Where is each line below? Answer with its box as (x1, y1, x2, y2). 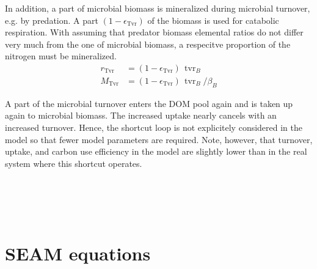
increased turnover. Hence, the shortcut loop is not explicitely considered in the (5, 121, 303, 134)
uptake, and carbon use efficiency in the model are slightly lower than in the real (5, 145, 307, 158)
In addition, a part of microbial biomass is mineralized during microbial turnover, (5, 2, 310, 14)
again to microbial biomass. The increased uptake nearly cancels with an (5, 109, 277, 122)
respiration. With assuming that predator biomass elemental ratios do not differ (5, 26, 304, 39)
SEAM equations (5, 240, 151, 265)
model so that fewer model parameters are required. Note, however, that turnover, (5, 133, 313, 146)
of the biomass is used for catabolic (147, 13, 279, 26)
